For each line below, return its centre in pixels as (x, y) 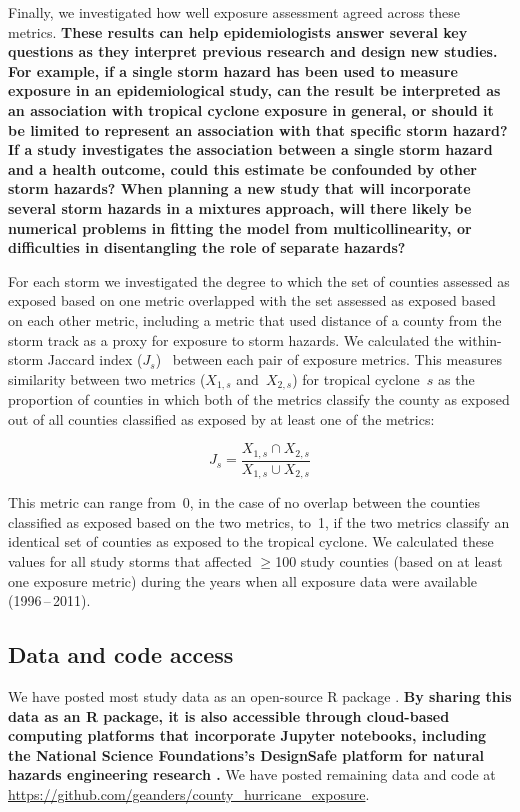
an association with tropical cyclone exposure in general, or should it (251, 109)
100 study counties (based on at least (389, 561)
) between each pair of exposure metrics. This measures (328, 359)
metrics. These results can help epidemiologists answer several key (238, 31)
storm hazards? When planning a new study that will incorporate (239, 188)
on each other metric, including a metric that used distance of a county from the (255, 319)
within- (480, 339)
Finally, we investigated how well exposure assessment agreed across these (234, 12)
